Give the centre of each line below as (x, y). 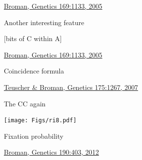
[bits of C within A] (33, 38)
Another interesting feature (44, 22)
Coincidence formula (34, 71)
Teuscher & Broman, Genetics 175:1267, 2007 (71, 87)
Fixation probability (34, 136)
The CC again (25, 103)
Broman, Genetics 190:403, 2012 (51, 152)
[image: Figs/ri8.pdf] (40, 121)
